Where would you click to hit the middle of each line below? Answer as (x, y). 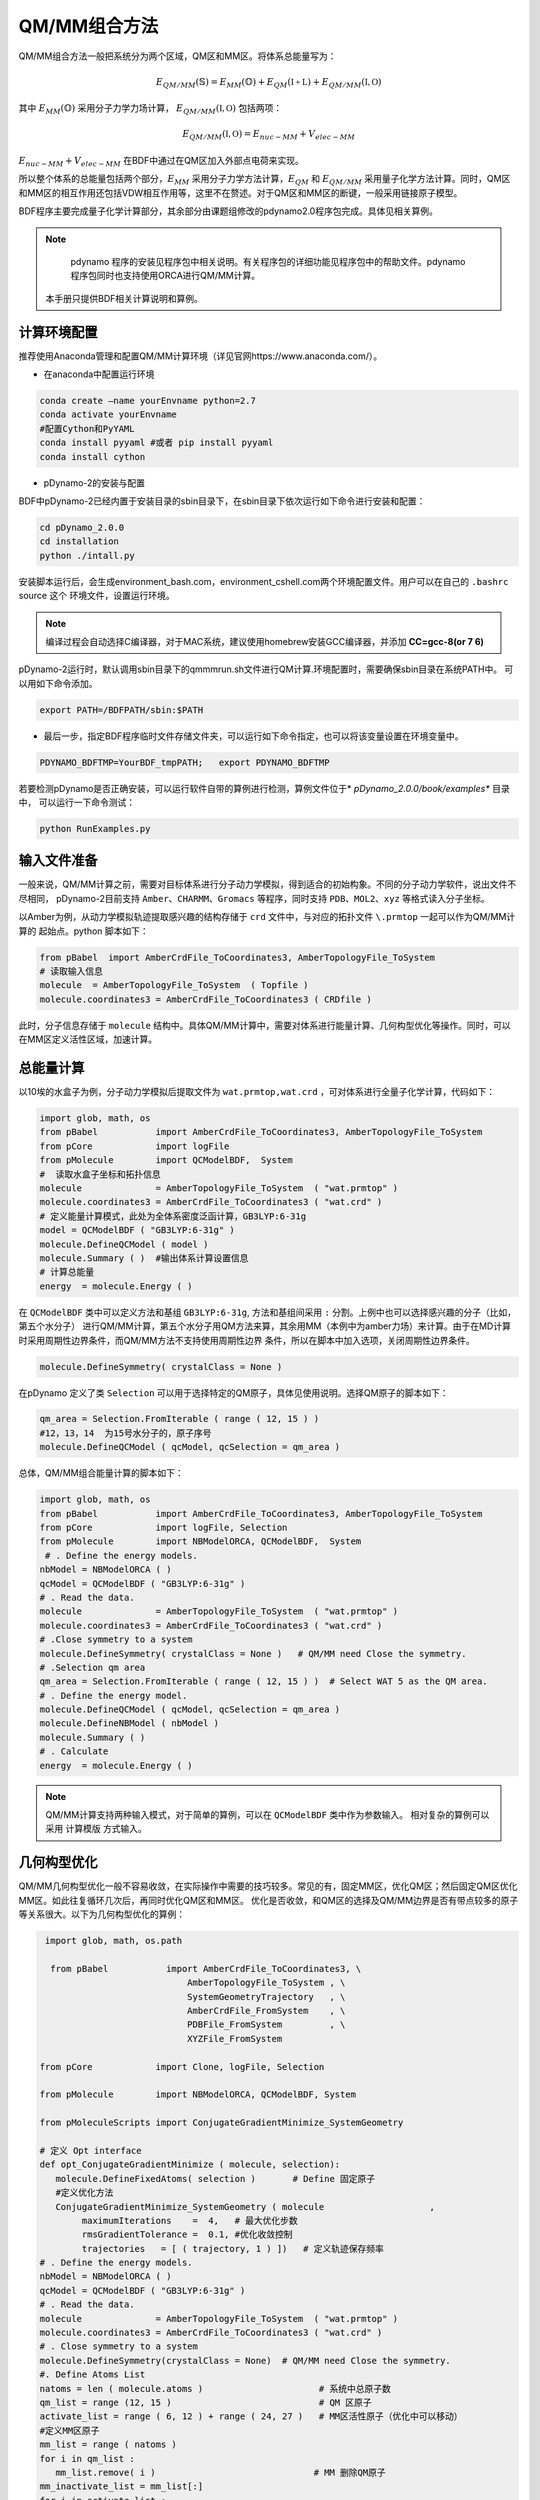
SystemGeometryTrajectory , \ (266, 1996)
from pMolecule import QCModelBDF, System (166, 1160)
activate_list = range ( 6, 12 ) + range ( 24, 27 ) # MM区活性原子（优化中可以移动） (251, 2416)
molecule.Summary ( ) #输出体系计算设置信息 (144, 1258)
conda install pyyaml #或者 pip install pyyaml (156, 443)
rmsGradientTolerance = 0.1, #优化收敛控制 (187, 2234)
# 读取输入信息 (71, 971)
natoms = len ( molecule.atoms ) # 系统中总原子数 (215, 2388)
